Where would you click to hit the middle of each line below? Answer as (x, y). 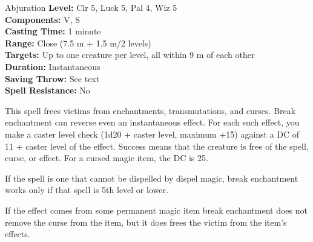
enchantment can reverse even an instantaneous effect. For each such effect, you (152, 122)
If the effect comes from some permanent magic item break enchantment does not (156, 210)
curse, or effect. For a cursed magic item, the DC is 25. (107, 158)
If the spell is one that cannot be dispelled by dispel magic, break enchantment (152, 178)
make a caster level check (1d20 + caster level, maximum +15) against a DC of (152, 134)
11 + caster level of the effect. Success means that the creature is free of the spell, (157, 146)
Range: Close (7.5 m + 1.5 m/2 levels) (78, 43)
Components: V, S (42, 19)
